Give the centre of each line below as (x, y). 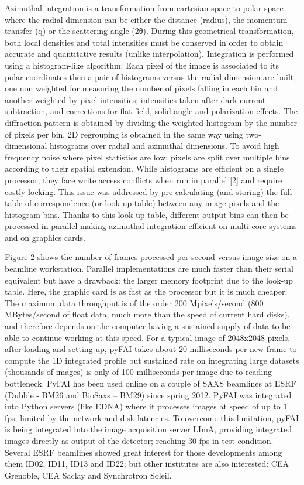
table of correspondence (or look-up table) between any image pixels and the (142, 203)
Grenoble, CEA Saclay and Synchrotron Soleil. (88, 475)
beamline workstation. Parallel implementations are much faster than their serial (149, 269)
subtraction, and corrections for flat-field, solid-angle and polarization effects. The (151, 111)
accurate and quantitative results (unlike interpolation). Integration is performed (149, 54)
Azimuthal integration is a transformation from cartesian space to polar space (144, 8)
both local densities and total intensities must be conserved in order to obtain (144, 42)
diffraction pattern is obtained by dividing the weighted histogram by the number (151, 122)
